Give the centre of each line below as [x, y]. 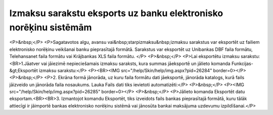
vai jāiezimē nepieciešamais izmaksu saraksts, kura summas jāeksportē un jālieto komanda [135, 64]
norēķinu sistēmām [51, 27]
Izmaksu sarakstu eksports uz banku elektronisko [116, 13]
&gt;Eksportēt [24, 70]
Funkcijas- [242, 64]
